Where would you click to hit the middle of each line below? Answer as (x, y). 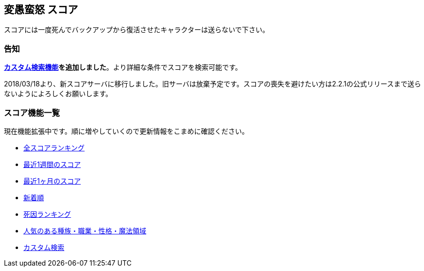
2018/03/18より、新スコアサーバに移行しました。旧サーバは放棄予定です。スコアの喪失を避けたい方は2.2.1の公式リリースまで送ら (213, 84)
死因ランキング (47, 214)
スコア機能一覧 (32, 113)
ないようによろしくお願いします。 (58, 94)
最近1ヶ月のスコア (52, 181)
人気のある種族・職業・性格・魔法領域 (85, 230)
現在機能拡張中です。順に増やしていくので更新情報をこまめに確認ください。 (126, 131)
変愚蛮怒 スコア (41, 10)
